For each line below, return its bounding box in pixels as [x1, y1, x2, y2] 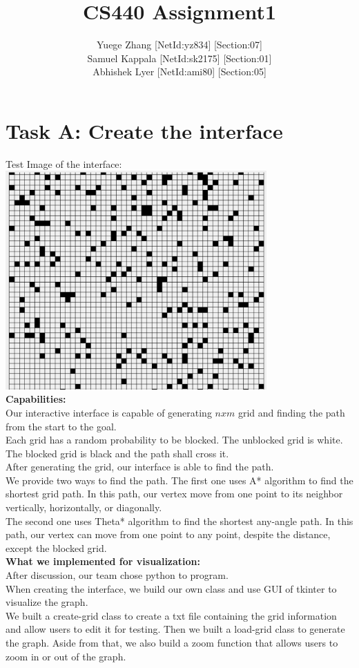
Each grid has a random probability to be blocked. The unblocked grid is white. [6, 432, 343, 447]
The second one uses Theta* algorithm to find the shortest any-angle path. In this [6, 513, 353, 528]
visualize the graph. [6, 595, 88, 609]
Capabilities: [6, 392, 66, 406]
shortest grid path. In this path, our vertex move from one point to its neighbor [6, 486, 343, 501]
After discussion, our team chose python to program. [6, 568, 229, 582]
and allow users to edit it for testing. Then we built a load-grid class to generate [6, 622, 345, 636]
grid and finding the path [237, 405, 345, 419]
